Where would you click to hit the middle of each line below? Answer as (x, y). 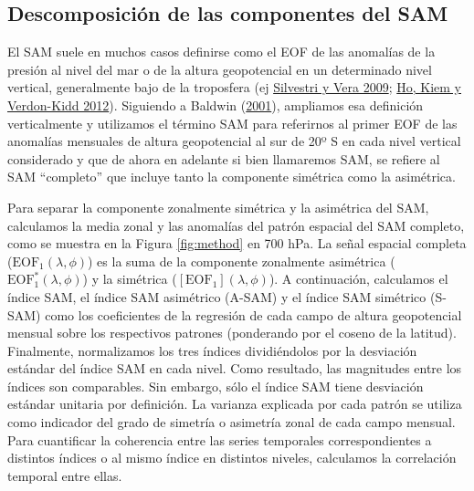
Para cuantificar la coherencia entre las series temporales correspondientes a (220, 439)
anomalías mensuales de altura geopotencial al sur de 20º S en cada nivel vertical (234, 141)
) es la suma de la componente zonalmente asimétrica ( (241, 261)
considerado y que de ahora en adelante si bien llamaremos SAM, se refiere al (224, 158)
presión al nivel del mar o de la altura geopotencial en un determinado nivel (220, 69)
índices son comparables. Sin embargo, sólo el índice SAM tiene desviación (216, 386)
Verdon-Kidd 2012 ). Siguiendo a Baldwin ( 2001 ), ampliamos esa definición (216, 104)
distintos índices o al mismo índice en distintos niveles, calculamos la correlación (232, 458)
